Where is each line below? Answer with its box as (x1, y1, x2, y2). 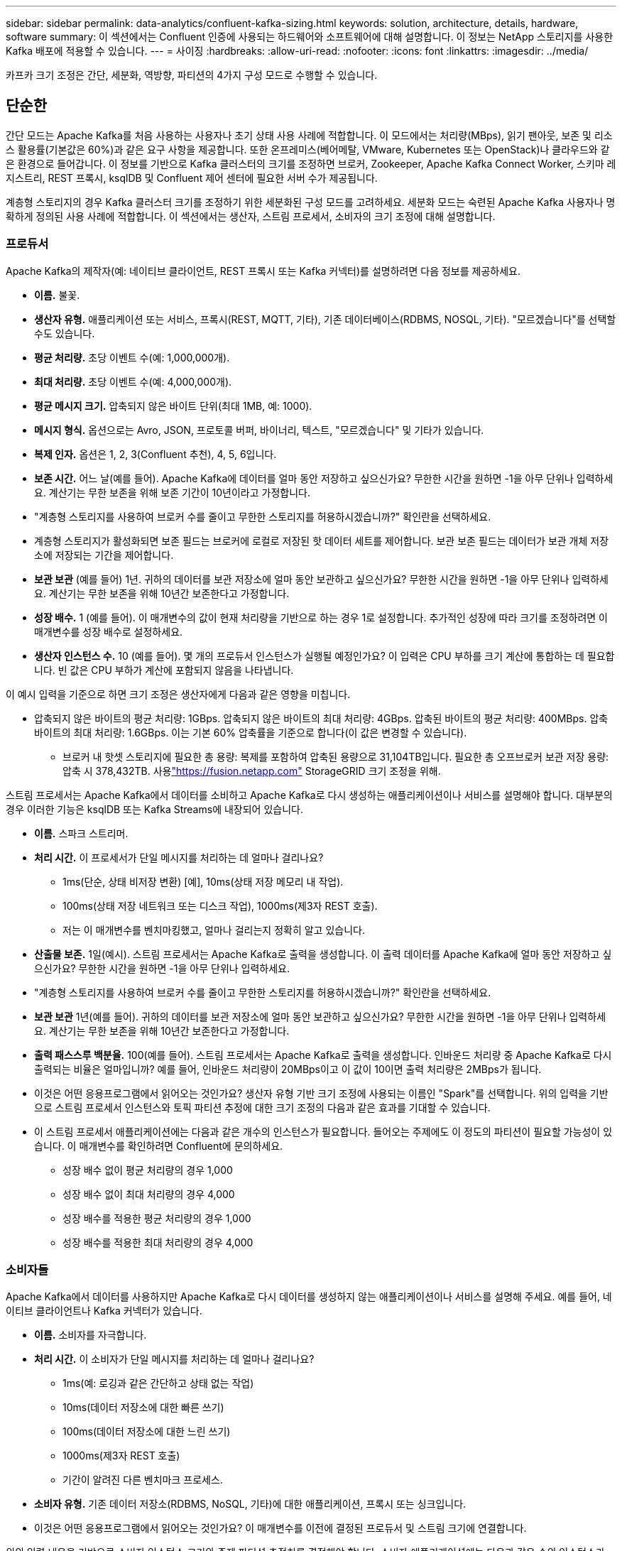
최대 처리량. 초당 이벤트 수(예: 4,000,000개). (34, 375, 232, 388)
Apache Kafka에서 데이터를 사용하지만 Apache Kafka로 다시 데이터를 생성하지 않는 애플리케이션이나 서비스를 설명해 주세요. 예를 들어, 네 (6, 1290, 612, 1303)
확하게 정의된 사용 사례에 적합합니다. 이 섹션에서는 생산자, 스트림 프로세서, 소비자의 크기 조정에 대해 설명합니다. (6, 209, 496, 222)
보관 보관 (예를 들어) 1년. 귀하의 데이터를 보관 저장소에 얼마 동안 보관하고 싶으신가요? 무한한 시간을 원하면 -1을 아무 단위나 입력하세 (34, 572, 609, 585)
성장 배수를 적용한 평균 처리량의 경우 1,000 (62, 1212, 251, 1224)
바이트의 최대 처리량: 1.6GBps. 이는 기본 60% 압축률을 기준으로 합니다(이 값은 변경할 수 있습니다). (34, 726, 467, 739)
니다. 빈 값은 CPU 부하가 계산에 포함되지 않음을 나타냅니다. (34, 663, 294, 676)
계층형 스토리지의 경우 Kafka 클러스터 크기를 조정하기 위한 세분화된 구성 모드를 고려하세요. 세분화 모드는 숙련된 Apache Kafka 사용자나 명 (6, 195, 616, 208)
